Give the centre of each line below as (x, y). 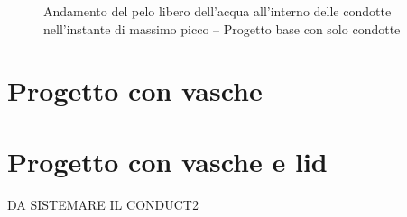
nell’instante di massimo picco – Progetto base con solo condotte (222, 28)
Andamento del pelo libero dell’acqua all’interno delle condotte (217, 11)
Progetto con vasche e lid (167, 161)
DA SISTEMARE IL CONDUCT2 (103, 204)
